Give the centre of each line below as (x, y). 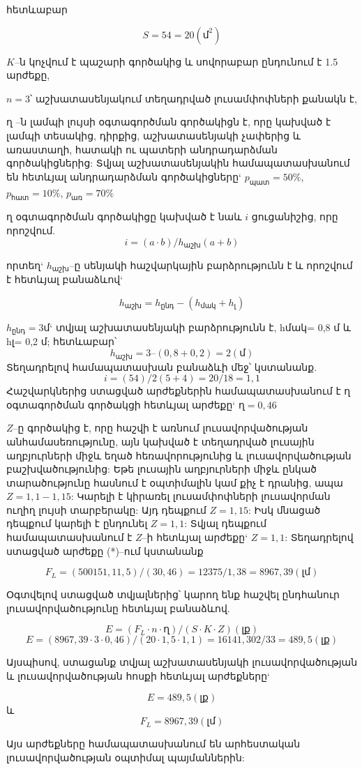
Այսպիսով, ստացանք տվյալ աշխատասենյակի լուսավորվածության (182, 662)
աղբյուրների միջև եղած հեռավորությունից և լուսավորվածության (179, 455)
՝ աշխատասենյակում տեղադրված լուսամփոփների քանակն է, (194, 98)
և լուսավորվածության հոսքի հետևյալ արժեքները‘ (138, 676)
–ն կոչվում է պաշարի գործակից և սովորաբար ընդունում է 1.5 (176, 61)
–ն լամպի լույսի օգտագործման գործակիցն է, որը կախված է (173, 122)
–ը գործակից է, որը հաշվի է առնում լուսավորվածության (160, 428)
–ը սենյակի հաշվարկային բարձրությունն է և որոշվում (211, 265)
